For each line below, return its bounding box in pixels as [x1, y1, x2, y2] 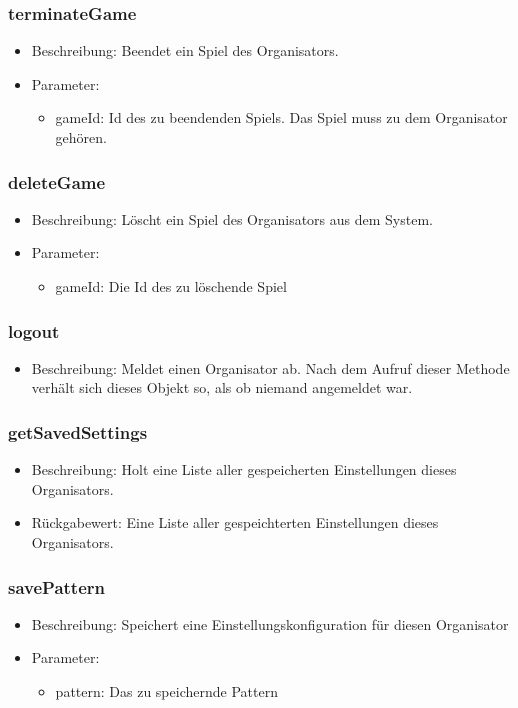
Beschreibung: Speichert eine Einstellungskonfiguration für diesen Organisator [31, 613, 509, 634]
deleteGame [8, 169, 106, 194]
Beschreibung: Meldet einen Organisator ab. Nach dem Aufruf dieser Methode [31, 357, 510, 378]
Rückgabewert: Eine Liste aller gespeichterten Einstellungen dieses [31, 512, 439, 533]
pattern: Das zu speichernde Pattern [55, 681, 278, 701]
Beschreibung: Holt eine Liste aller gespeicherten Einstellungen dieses [31, 459, 457, 480]
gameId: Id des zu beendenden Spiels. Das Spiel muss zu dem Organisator [55, 107, 508, 128]
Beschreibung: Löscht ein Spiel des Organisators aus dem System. [31, 208, 433, 229]
